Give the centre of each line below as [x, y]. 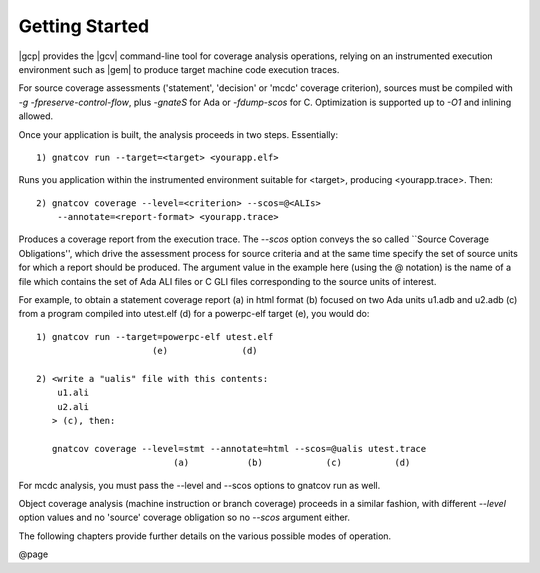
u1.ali [73, 393]
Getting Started [84, 26]
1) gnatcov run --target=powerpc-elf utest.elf [155, 336]
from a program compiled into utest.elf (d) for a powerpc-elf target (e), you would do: [194, 314]
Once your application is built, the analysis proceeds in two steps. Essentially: [178, 134]
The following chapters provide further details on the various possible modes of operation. [205, 536]
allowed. [36, 116]
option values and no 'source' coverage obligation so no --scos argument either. [184, 517]
